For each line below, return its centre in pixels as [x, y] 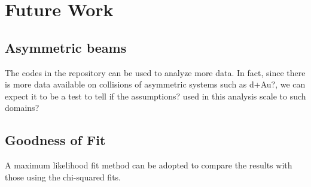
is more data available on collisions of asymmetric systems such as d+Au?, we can [155, 84]
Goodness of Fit [55, 140]
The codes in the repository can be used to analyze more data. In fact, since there [155, 72]
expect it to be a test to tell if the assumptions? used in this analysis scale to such [155, 96]
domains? [22, 108]
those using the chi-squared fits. [63, 177]
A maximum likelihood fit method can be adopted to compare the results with [149, 165]
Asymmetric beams [66, 47]
